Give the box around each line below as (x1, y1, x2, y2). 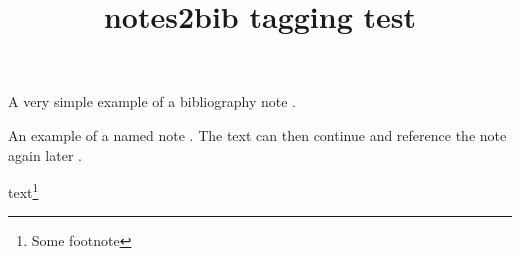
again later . (8, 144, 82, 165)
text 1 (8, 179, 39, 202)
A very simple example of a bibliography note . (8, 91, 296, 112)
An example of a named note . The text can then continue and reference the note (8, 124, 507, 145)
